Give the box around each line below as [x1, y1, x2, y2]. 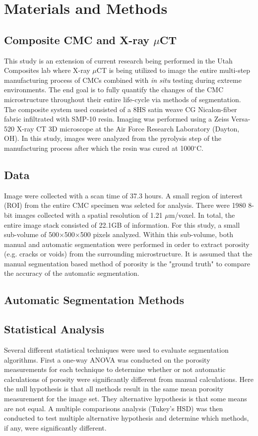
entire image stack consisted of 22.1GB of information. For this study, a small [4, 219, 240, 230]
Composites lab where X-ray [4, 65, 90, 75]
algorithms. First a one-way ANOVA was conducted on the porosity [4, 354, 210, 365]
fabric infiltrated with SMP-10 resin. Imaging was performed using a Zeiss [4, 114, 229, 124]
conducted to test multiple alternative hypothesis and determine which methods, [4, 413, 249, 423]
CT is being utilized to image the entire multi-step [96, 65, 251, 75]
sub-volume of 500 [4, 229, 59, 240]
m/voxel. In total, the [169, 209, 235, 220]
